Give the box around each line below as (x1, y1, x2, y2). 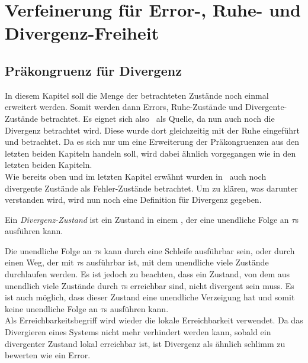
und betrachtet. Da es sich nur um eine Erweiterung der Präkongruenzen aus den (5, 135, 299, 148)
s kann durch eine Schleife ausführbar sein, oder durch (98, 244, 295, 257)
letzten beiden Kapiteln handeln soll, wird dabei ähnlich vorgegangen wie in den (5, 147, 296, 159)
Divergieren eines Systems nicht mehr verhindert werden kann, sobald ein (5, 326, 271, 338)
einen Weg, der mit (5, 256, 74, 268)
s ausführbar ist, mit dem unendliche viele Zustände (80, 256, 269, 268)
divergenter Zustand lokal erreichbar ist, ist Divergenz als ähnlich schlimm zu (5, 337, 285, 349)
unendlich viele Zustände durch (5, 279, 118, 291)
